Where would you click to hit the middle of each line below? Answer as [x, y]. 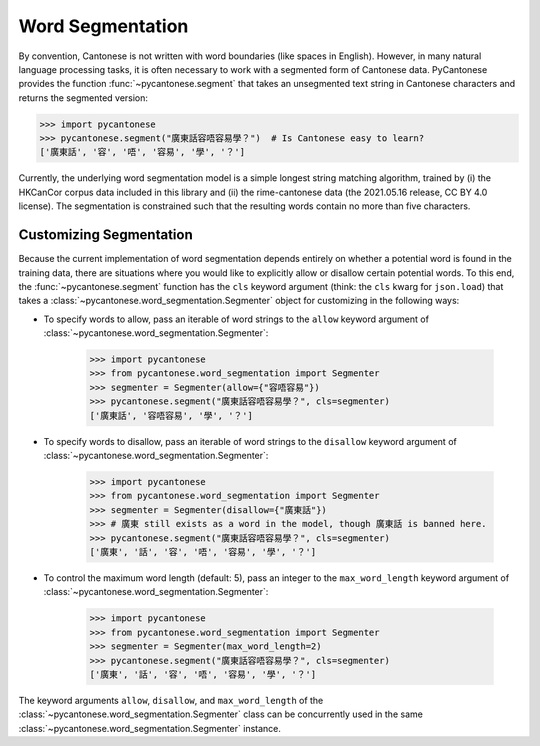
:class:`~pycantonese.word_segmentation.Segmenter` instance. [150, 728]
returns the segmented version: [83, 97]
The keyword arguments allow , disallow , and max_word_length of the [171, 700]
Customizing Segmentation [106, 235]
